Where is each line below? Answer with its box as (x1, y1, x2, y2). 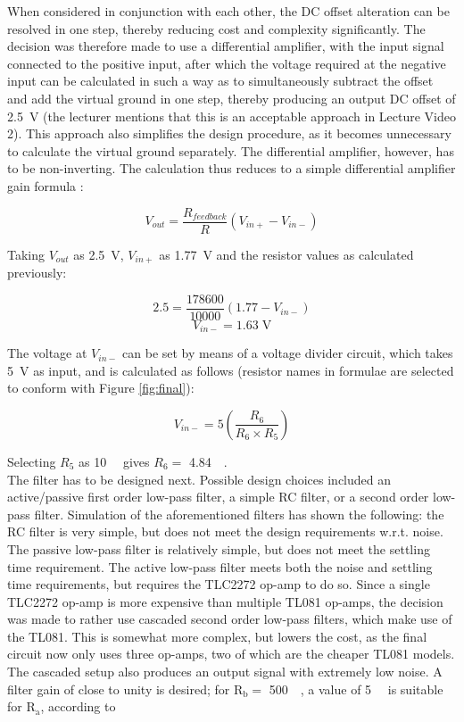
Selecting (7, 452, 56, 470)
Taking (7, 245, 46, 263)
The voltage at (7, 344, 87, 362)
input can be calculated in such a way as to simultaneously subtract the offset (7, 71, 434, 90)
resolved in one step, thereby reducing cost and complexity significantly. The (7, 19, 426, 37)
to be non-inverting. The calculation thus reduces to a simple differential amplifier (7, 159, 456, 178)
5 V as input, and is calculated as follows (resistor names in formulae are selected (7, 361, 454, 379)
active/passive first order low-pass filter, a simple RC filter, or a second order (7, 487, 429, 506)
